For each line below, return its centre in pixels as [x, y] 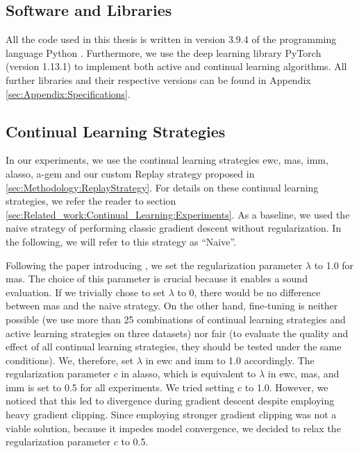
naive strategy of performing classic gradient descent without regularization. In [174, 228]
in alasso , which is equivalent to [189, 374]
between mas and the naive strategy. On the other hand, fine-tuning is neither [172, 306]
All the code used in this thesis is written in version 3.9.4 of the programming [171, 39]
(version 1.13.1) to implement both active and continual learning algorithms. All [176, 66]
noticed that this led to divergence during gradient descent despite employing [170, 401]
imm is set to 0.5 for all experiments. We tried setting [120, 387]
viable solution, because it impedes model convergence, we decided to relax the [173, 428]
